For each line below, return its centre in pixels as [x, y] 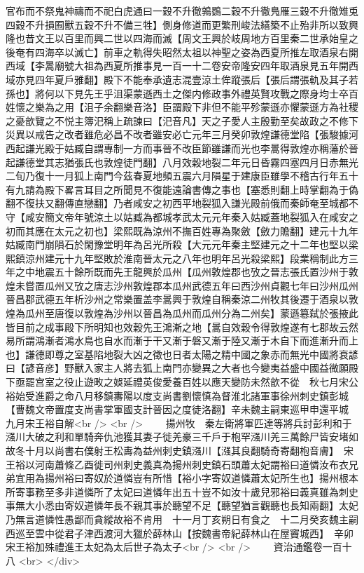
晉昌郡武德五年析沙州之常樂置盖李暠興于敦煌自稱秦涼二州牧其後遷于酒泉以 [177, 299]
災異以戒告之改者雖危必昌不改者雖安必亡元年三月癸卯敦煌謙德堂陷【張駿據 [177, 134]
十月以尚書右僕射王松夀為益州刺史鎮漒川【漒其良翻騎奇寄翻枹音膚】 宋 [189, 450]
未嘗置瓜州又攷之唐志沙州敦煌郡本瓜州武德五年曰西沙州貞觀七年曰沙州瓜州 [187, 285]
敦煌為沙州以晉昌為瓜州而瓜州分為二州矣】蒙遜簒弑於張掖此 [221, 313]
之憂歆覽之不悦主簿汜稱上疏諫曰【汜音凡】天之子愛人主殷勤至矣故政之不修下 [182, 120]
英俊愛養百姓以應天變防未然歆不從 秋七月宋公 [250, 382]
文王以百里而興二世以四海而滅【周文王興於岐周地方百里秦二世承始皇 [191, 38]
